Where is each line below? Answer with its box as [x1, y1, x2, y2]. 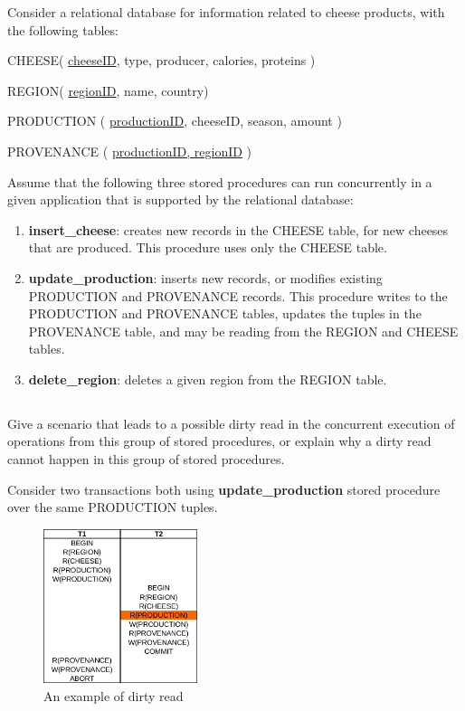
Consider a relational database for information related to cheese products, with [7, 3, 445, 21]
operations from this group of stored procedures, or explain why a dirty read [7, 431, 432, 450]
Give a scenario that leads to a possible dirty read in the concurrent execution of [7, 413, 455, 432]
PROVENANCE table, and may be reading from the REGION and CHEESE [28, 321, 459, 340]
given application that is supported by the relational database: [7, 190, 354, 209]
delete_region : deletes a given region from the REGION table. [28, 369, 387, 388]
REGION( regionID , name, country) [7, 81, 209, 100]
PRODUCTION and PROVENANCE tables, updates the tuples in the [28, 304, 422, 323]
